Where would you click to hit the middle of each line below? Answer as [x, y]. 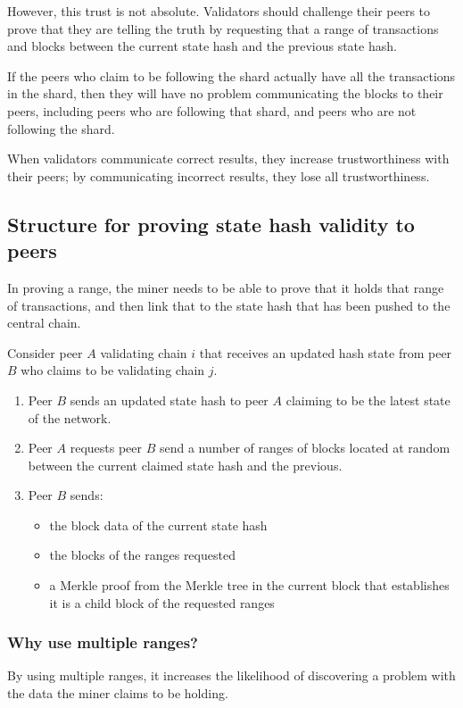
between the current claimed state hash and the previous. [185, 465]
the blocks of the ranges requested [142, 555]
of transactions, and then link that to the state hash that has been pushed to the [229, 305]
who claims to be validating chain [113, 370]
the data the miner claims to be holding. [118, 693]
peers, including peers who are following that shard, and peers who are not [212, 110]
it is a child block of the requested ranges [162, 602]
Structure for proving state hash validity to [211, 224]
